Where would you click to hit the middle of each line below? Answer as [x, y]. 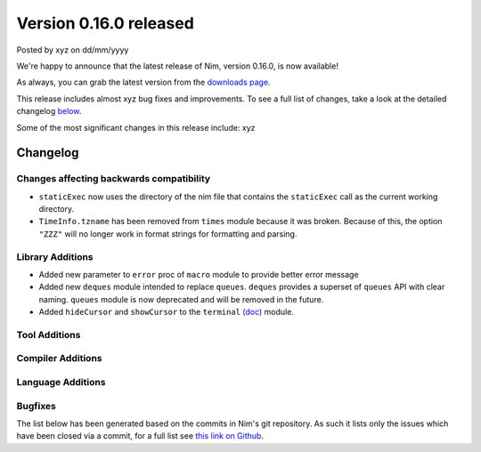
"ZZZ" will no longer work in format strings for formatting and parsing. [168, 234]
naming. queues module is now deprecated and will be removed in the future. [181, 299]
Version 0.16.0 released [106, 23]
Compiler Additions [59, 359]
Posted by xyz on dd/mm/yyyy [73, 50]
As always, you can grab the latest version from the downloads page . [143, 82]
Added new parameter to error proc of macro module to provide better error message [199, 274]
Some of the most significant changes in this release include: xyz [136, 127]
